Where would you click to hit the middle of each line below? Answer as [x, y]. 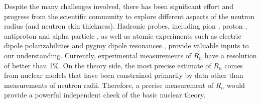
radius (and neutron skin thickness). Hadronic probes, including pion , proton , [126, 26]
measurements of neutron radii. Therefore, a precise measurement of [109, 85]
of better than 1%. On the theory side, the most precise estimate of [108, 65]
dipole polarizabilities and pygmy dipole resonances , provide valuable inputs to [126, 45]
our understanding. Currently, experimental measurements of [98, 55]
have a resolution [231, 55]
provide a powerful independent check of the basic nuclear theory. [105, 95]
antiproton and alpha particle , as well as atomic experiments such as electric [123, 35]
